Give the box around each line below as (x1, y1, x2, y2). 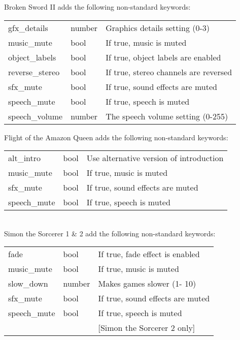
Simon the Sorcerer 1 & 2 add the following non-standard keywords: (4, 228, 216, 238)
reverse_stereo (8, 66, 60, 78)
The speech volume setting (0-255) (106, 110, 228, 122)
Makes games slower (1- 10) (98, 277, 196, 290)
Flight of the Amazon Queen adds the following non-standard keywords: (4, 132, 228, 142)
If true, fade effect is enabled (98, 248, 200, 260)
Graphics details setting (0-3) (106, 21, 210, 34)
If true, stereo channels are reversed (106, 66, 232, 78)
